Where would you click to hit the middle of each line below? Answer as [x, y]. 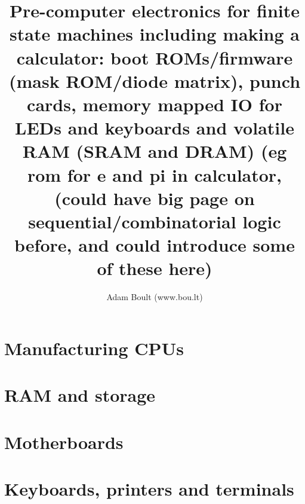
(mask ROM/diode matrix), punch [155, 80]
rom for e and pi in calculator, [155, 174]
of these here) [155, 268]
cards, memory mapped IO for [155, 104]
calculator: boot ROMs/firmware [155, 57]
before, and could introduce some [155, 245]
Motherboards [64, 442]
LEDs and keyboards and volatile [155, 128]
